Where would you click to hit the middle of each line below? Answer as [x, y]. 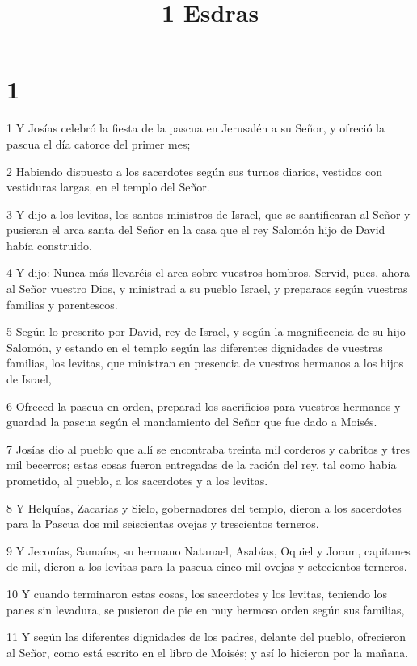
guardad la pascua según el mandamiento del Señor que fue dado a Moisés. [192, 422]
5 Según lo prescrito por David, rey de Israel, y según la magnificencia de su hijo [206, 331]
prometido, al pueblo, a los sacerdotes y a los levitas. [137, 480]
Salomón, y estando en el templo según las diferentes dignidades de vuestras [195, 347]
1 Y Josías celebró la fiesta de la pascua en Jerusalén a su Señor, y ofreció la [196, 128]
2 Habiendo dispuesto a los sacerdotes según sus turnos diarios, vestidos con [194, 171]
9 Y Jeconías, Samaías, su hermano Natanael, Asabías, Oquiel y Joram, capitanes [208, 550]
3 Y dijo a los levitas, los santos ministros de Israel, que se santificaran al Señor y [208, 214]
